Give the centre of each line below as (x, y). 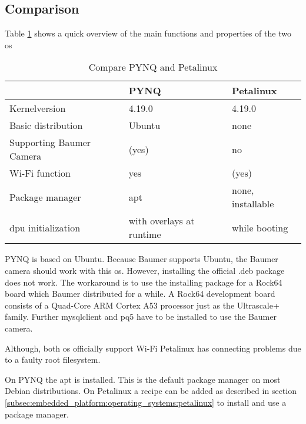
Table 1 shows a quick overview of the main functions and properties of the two (148, 33)
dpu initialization (45, 227)
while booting (260, 227)
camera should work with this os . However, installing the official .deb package (145, 270)
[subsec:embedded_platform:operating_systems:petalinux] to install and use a (146, 402)
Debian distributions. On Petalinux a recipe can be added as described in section (151, 391)
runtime (145, 234)
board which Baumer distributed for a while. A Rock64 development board (140, 294)
